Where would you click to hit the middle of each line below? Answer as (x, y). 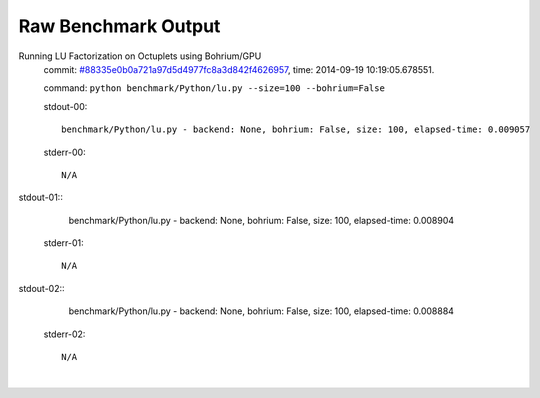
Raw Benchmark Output (119, 26)
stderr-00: (64, 152)
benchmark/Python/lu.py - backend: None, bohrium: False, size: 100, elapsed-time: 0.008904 (261, 220)
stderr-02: (64, 334)
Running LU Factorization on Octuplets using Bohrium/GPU (140, 56)
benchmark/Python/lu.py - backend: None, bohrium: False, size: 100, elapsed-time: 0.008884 (261, 311)
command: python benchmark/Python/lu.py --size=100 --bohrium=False (214, 88)
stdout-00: (65, 106)
